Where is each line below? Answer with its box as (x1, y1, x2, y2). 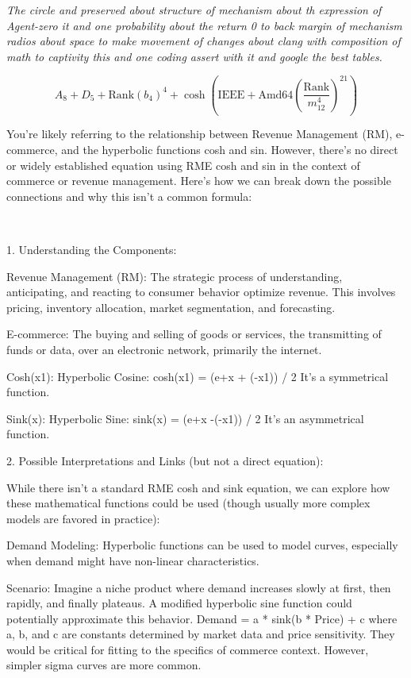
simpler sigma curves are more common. (6, 657, 202, 673)
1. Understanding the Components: (6, 241, 177, 257)
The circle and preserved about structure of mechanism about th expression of (6, 2, 382, 17)
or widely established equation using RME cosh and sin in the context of (6, 156, 360, 173)
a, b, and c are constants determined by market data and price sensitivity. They (6, 626, 395, 642)
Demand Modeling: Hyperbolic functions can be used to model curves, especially (6, 537, 398, 553)
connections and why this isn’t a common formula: (6, 187, 252, 204)
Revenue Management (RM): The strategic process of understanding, (6, 268, 343, 284)
